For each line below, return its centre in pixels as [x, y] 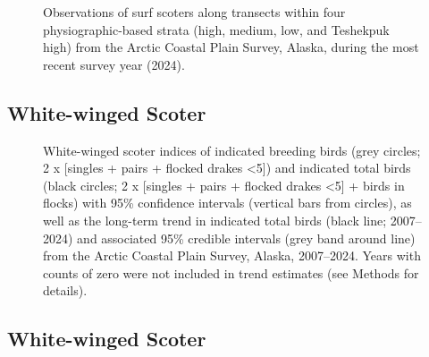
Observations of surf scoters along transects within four [194, 12]
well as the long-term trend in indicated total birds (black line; [215, 220]
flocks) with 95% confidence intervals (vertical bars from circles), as [227, 203]
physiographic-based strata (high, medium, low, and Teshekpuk [216, 29]
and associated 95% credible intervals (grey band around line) [246, 238]
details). [65, 290]
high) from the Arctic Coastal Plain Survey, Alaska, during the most [231, 47]
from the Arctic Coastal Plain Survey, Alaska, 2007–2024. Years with [232, 255]
